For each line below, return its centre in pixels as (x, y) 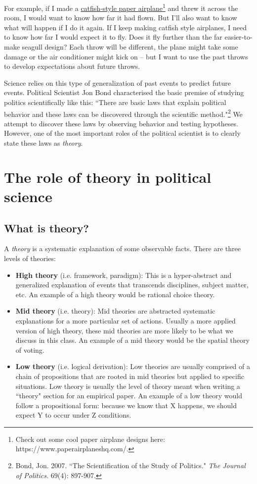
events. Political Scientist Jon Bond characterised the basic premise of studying (124, 92)
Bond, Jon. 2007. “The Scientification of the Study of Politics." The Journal (130, 465)
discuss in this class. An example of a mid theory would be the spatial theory (132, 340)
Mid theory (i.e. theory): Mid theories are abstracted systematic (115, 311)
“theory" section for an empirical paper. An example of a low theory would (129, 396)
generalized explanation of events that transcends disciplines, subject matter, (132, 285)
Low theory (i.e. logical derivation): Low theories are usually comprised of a (133, 366)
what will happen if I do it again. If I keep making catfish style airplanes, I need (126, 27)
